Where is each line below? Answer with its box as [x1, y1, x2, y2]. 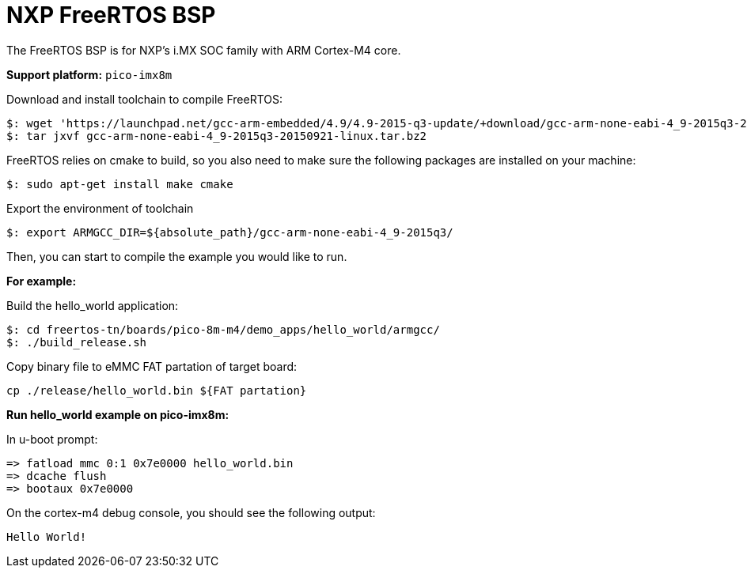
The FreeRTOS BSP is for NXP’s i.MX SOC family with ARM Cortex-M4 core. [6, 43, 401, 57]
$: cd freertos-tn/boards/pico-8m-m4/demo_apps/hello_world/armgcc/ [6, 323, 440, 336]
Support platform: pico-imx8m [6, 67, 173, 81]
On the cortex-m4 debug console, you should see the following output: [6, 505, 376, 519]
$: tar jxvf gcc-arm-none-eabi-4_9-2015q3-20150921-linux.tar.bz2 [6, 129, 427, 142]
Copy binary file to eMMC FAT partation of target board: [6, 359, 298, 373]
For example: [6, 274, 77, 288]
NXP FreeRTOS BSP [6, 2, 216, 28]
